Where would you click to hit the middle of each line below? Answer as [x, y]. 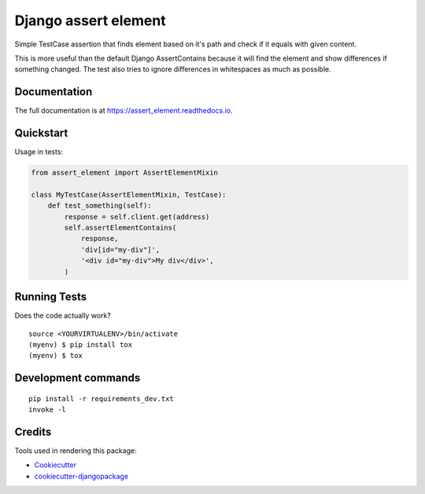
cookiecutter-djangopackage [81, 476]
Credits [33, 431]
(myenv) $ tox [55, 356]
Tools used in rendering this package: [76, 451]
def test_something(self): [100, 206]
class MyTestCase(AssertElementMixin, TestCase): [129, 194]
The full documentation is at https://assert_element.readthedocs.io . [124, 111]
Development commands [78, 378]
